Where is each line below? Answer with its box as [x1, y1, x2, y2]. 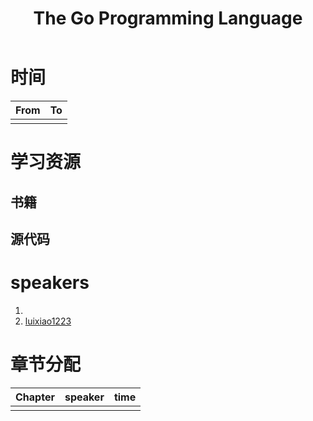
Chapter [15, 390, 55, 404]
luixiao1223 [24, 315, 72, 327]
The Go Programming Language [33, 7, 303, 30]
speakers [10, 272, 90, 294]
